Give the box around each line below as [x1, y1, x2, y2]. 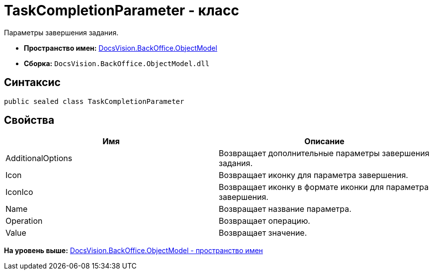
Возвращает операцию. [219, 216, 310, 226]
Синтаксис [4, 76, 61, 89]
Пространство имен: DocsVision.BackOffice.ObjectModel [24, 43, 217, 52]
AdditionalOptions [5, 153, 73, 164]
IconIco [5, 187, 33, 197]
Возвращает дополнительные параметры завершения [219, 148, 430, 159]
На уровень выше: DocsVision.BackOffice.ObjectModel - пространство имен [4, 246, 263, 255]
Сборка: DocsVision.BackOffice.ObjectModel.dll [24, 59, 210, 68]
